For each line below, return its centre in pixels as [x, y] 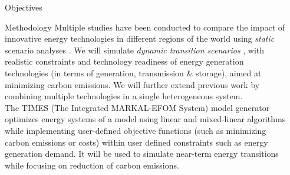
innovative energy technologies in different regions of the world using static [140, 38]
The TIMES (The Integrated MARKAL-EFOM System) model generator [137, 107]
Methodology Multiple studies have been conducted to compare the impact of [145, 27]
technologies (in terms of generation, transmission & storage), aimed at [133, 73]
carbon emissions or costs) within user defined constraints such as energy [136, 142]
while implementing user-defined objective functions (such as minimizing [136, 130]
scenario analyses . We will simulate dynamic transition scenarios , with [135, 50]
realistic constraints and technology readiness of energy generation [124, 61]
